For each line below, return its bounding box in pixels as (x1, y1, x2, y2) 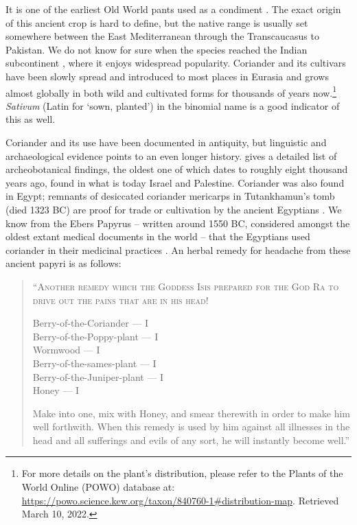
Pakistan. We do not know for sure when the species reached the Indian (5, 42, 308, 56)
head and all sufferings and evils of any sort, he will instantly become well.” (32, 432, 350, 447)
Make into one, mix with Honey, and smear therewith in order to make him (32, 406, 351, 420)
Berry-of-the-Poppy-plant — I (32, 329, 159, 343)
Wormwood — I (32, 342, 100, 357)
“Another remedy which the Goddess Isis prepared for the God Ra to (32, 279, 339, 293)
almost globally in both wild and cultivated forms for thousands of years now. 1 (5, 83, 336, 100)
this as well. (5, 112, 56, 126)
